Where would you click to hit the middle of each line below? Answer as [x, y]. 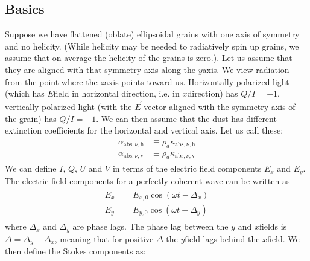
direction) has [213, 93]
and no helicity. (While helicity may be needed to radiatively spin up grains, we [152, 46]
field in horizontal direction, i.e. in [116, 93]
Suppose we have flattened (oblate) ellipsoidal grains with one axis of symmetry [152, 34]
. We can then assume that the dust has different [186, 118]
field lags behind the [222, 238]
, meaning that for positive [104, 238]
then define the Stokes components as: [75, 250]
